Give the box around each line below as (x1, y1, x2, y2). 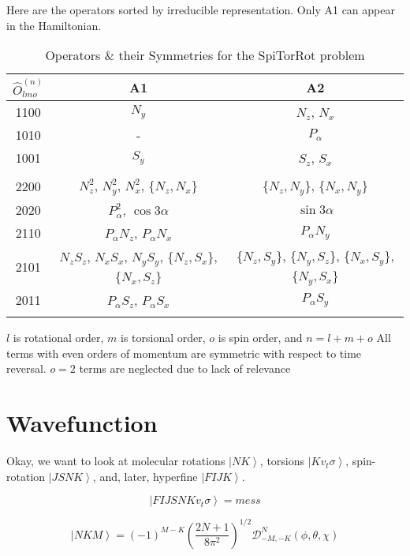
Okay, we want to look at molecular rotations (6, 453, 225, 469)
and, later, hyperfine (99, 468, 198, 484)
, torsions (259, 453, 305, 469)
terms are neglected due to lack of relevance (79, 360, 291, 377)
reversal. (6, 360, 47, 377)
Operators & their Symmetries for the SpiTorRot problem (45, 46, 365, 65)
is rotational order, (13, 329, 104, 346)
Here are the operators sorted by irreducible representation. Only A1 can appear (6, 2, 395, 17)
